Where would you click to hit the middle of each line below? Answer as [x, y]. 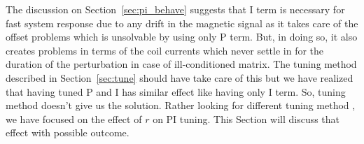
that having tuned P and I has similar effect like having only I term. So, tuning [176, 91]
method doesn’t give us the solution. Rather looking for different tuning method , [181, 105]
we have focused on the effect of [74, 118]
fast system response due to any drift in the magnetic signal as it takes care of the [182, 23]
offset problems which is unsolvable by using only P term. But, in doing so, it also [182, 37]
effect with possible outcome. [68, 132]
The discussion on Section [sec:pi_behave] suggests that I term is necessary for [175, 9]
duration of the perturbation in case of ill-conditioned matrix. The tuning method [181, 64]
